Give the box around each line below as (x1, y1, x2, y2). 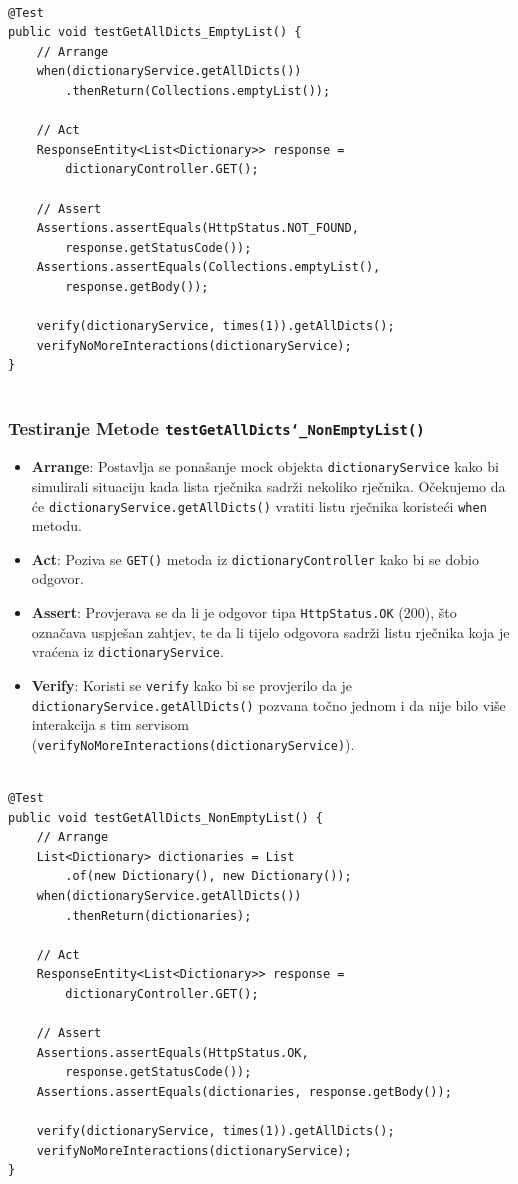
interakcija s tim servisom (31, 714, 189, 735)
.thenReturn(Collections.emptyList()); (65, 83, 331, 98)
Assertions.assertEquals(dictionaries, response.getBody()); (36, 1084, 452, 1099)
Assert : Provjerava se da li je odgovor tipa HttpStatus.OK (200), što (31, 602, 457, 622)
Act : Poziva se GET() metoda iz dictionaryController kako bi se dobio (31, 548, 479, 569)
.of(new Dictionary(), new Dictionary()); (65, 869, 352, 884)
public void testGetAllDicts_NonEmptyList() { (8, 810, 323, 825)
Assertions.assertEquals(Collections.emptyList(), (36, 260, 381, 275)
